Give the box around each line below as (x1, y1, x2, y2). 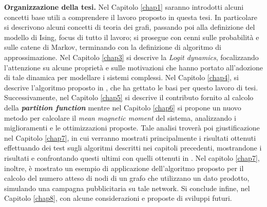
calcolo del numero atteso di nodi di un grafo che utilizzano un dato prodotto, (4, 173, 250, 183)
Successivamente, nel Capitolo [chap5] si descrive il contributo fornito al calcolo (4, 92, 254, 103)
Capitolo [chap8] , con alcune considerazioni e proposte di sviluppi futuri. (4, 193, 232, 203)
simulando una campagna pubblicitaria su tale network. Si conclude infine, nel (4, 182, 250, 193)
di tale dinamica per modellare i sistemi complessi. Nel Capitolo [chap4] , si (4, 72, 239, 83)
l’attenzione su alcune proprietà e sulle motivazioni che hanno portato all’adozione (4, 62, 263, 72)
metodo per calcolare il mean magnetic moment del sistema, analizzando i (4, 112, 236, 123)
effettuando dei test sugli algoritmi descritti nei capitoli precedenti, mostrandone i (4, 142, 262, 153)
